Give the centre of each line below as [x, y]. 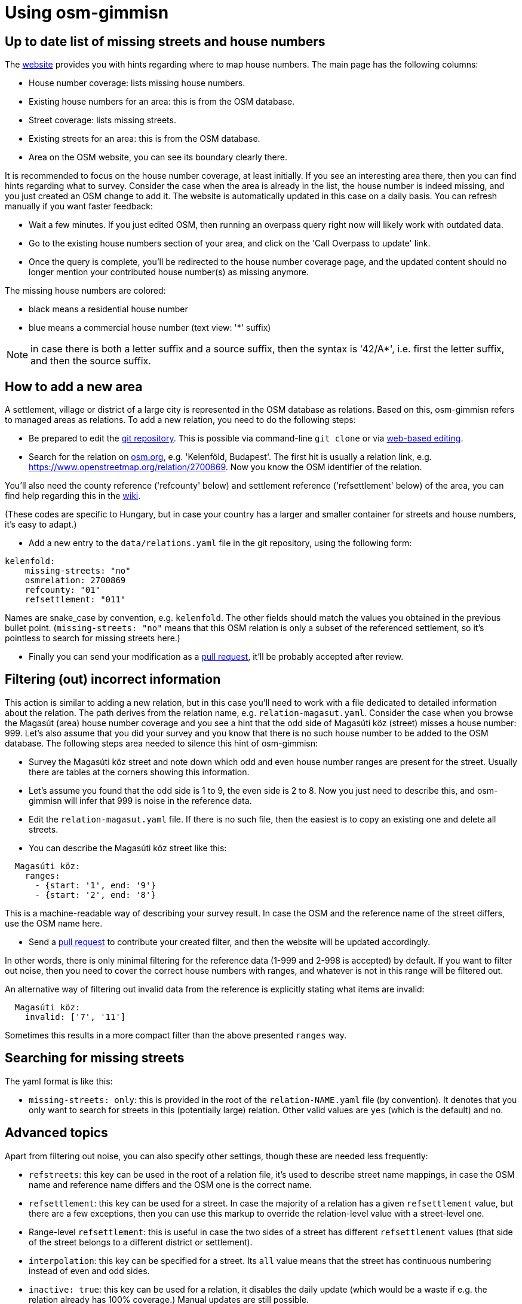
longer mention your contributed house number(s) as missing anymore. [169, 272]
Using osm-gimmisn [87, 13]
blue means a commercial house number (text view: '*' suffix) [150, 328]
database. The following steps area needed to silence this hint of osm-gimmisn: [162, 743]
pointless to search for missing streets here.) [93, 638]
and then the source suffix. [91, 361]
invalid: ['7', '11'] [75, 1017]
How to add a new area [74, 386]
